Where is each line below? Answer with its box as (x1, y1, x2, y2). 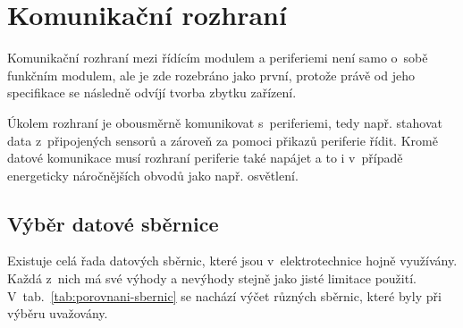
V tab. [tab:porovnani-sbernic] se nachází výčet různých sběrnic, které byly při (7, 286, 442, 305)
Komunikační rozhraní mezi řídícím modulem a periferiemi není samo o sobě (7, 48, 428, 67)
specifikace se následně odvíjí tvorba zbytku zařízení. (7, 83, 297, 102)
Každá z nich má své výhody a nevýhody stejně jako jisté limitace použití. (7, 269, 417, 288)
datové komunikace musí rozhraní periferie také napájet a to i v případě (7, 148, 403, 167)
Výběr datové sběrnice (7, 209, 219, 237)
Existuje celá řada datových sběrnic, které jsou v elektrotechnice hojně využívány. (7, 251, 458, 270)
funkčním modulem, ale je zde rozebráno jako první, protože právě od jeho (7, 65, 415, 84)
